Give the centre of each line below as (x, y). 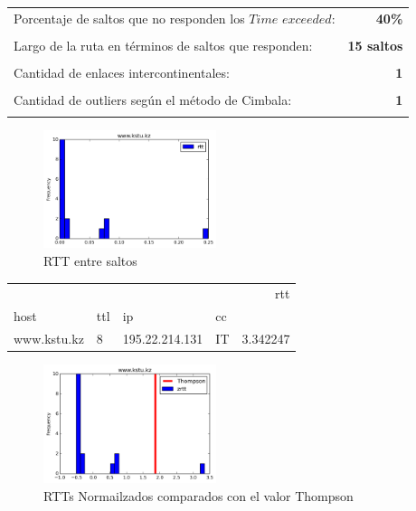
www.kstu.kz (49, 339)
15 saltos (375, 45)
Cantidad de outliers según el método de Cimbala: (153, 100)
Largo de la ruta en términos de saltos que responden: (163, 45)
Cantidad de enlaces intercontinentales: (122, 72)
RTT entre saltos (90, 261)
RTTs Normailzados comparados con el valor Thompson (199, 495)
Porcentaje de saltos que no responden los (129, 18)
